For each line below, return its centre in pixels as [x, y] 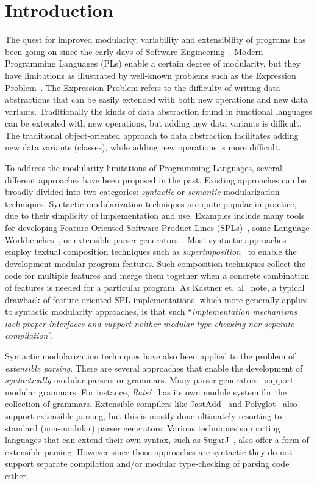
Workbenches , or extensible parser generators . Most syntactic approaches [146, 239]
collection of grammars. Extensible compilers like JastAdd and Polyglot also [151, 404]
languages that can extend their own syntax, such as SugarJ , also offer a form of [157, 440]
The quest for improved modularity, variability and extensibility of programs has [155, 39]
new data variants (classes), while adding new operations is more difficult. [143, 147]
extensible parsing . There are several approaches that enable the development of [154, 368]
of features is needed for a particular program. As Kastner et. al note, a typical [155, 287]
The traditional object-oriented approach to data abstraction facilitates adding [152, 135]
